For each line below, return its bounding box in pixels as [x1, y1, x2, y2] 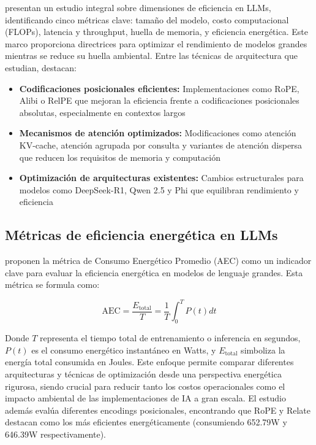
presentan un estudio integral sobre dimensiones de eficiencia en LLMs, [5, 1, 271, 14]
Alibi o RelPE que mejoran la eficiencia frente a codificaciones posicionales [19, 94, 299, 107]
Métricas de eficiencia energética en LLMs [5, 225, 278, 244]
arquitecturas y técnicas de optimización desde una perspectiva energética [5, 367, 282, 380]
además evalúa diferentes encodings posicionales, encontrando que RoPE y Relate [5, 403, 310, 416]
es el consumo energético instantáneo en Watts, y [31, 343, 216, 356]
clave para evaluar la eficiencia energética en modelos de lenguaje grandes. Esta [5, 266, 303, 279]
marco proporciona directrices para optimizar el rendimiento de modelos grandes [5, 37, 307, 50]
